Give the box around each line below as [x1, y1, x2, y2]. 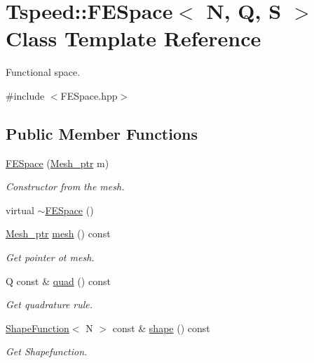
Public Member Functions [6, 122, 198, 144]
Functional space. [6, 65, 81, 79]
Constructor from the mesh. [6, 179, 125, 194]
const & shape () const [112, 320, 210, 335]
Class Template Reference [6, 24, 261, 53]
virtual [6, 202, 34, 217]
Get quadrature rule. [6, 297, 93, 312]
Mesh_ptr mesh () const [6, 226, 111, 241]
